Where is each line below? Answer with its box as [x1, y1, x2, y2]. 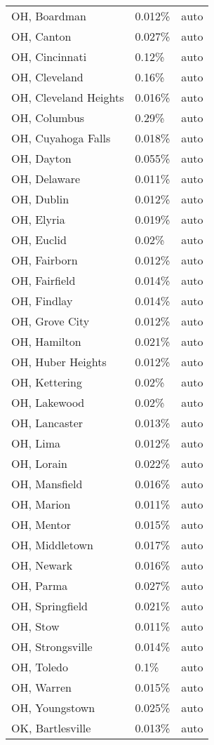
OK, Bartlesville [11, 720, 91, 736]
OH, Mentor [11, 516, 71, 532]
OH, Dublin [11, 191, 69, 207]
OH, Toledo [11, 659, 68, 675]
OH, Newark [11, 557, 73, 573]
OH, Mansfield [11, 476, 83, 492]
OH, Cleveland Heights [11, 89, 124, 105]
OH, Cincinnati [11, 48, 87, 65]
